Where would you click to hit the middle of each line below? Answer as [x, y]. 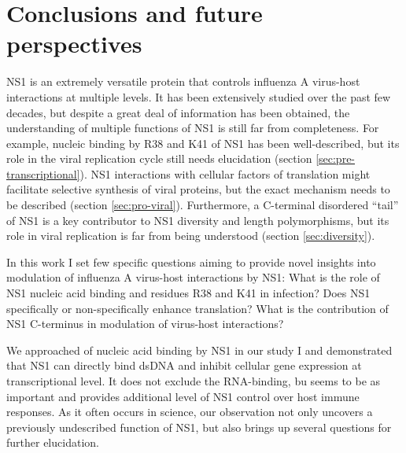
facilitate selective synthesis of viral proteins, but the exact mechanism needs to [198, 189]
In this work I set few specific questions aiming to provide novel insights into [191, 261]
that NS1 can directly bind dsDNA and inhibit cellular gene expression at [184, 365]
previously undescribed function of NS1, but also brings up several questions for [199, 427]
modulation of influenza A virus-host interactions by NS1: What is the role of [193, 277]
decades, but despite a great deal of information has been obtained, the [178, 112]
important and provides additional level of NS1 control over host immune [183, 396]
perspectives [74, 44]
